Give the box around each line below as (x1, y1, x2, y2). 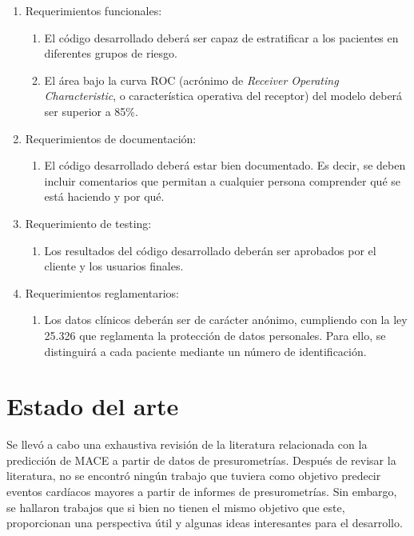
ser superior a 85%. (44, 102, 138, 119)
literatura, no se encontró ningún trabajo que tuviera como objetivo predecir (6, 467, 381, 484)
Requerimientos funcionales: (25, 2, 162, 18)
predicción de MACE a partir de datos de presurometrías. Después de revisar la (6, 451, 396, 468)
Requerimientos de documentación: (25, 130, 197, 146)
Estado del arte (6, 390, 179, 422)
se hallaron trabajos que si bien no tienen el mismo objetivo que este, (6, 498, 345, 515)
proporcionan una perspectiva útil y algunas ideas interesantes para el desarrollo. (6, 514, 403, 531)
